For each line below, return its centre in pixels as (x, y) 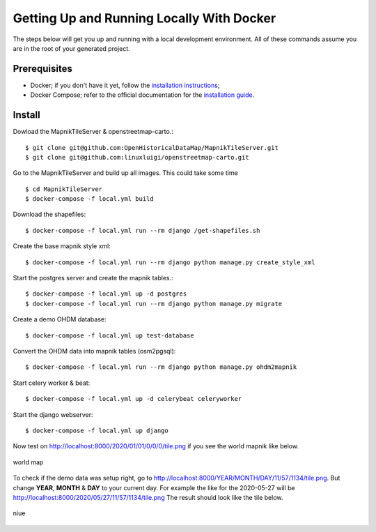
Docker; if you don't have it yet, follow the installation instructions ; (125, 85)
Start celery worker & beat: (52, 383)
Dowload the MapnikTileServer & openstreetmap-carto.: (93, 132)
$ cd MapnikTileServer (64, 189)
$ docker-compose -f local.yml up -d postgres (106, 294)
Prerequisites (42, 69)
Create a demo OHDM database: (60, 319)
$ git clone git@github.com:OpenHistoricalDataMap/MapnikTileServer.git (152, 147)
